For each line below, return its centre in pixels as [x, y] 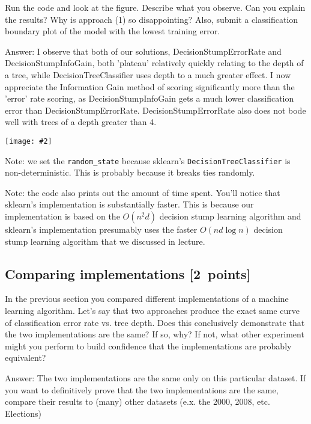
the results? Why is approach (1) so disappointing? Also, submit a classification [152, 19]
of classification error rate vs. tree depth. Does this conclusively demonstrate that [155, 322]
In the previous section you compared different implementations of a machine [147, 299]
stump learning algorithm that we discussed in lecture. [105, 241]
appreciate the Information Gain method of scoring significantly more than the [150, 86]
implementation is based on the [62, 216]
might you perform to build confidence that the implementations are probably [148, 346]
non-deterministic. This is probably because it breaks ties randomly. [130, 172]
